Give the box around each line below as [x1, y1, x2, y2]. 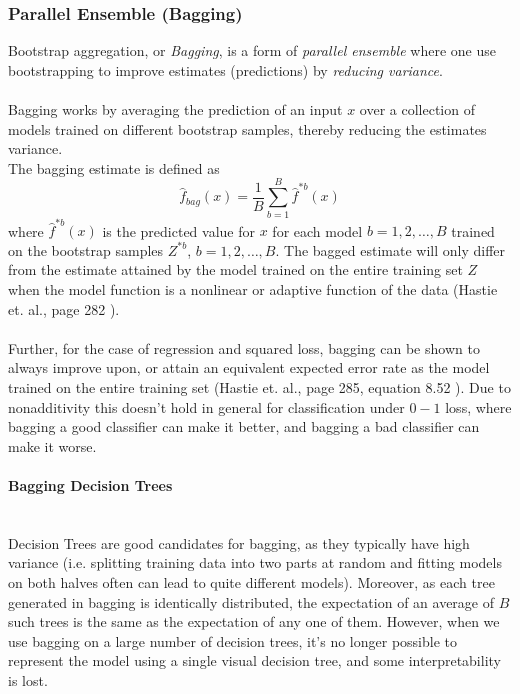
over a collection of [359, 99, 475, 119]
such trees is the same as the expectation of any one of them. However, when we [8, 611, 500, 632]
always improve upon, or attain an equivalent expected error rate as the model [8, 357, 490, 378]
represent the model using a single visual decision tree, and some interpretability [8, 650, 501, 671]
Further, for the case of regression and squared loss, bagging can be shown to [8, 337, 480, 358]
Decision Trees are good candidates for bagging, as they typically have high [8, 532, 470, 553]
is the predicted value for [102, 220, 255, 241]
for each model [272, 220, 363, 241]
